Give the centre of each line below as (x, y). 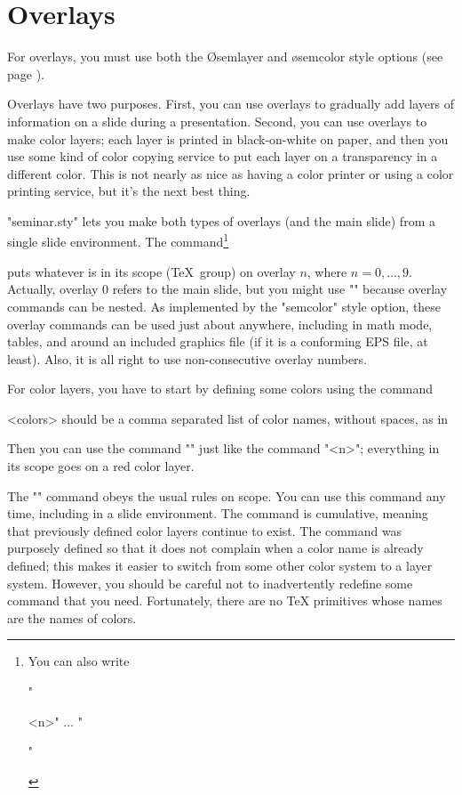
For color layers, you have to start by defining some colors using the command (220, 389)
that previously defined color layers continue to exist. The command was (205, 530)
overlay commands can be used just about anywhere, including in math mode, (220, 324)
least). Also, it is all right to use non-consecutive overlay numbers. (187, 358)
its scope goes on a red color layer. (101, 466)
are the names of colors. (72, 617)
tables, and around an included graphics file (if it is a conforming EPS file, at (218, 341)
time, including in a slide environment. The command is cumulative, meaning (218, 513)
